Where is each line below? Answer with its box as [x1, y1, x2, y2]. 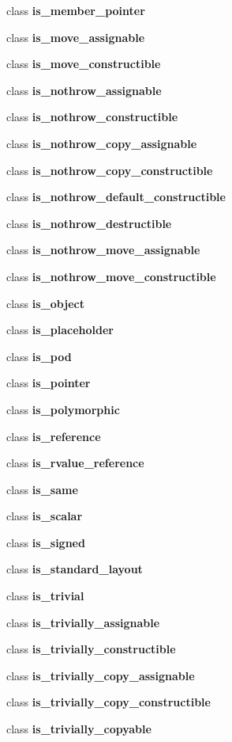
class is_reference [6, 428, 101, 444]
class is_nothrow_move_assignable [6, 242, 200, 258]
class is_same [6, 481, 78, 497]
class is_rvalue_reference [6, 455, 144, 471]
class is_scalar [6, 508, 83, 524]
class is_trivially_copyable [6, 721, 152, 737]
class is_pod [6, 348, 72, 364]
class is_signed [6, 534, 85, 550]
